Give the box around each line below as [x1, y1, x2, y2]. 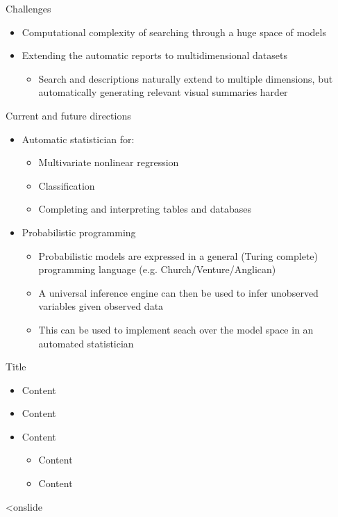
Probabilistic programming [22, 224, 136, 239]
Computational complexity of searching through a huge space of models [22, 24, 326, 39]
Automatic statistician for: [22, 131, 135, 146]
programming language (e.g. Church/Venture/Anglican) [38, 262, 276, 277]
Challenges [6, 1, 51, 15]
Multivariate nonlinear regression [38, 155, 179, 170]
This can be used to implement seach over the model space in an [38, 322, 314, 336]
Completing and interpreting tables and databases [38, 202, 251, 216]
